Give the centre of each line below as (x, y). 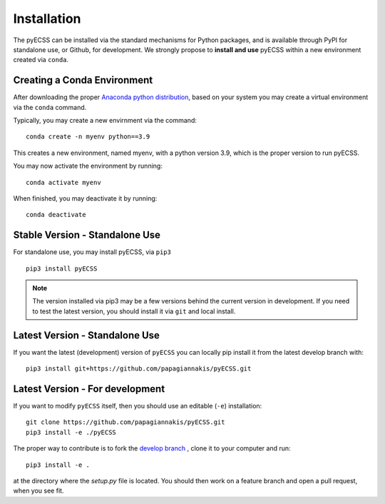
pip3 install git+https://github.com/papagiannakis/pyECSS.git (139, 369)
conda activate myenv (63, 182)
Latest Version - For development (89, 389)
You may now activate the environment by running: (88, 166)
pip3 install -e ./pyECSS (71, 432)
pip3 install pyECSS (62, 268)
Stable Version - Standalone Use (87, 235)
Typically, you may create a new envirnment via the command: (105, 121)
